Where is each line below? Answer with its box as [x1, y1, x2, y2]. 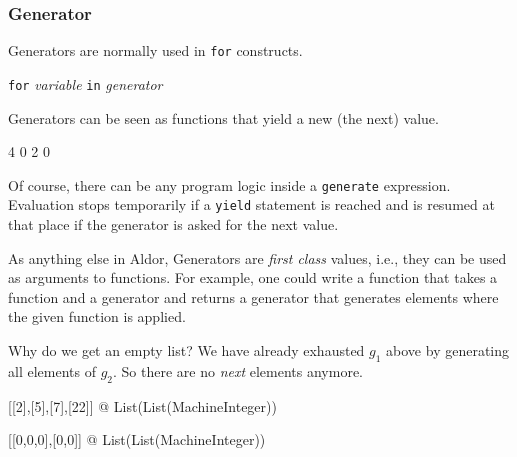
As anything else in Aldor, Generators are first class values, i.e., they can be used [8, 247, 507, 268]
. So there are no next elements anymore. [113, 360, 363, 381]
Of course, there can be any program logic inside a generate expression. [8, 174, 451, 195]
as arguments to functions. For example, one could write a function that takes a [8, 267, 498, 288]
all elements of [8, 360, 96, 381]
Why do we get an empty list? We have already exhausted [8, 340, 365, 360]
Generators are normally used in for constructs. [8, 40, 303, 61]
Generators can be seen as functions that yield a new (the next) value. [8, 107, 439, 128]
